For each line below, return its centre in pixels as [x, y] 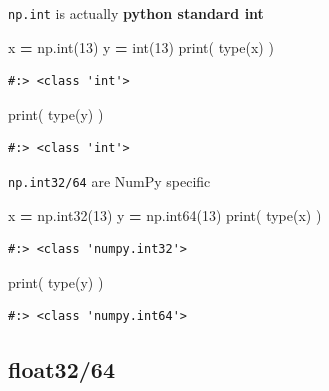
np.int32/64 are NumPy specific [109, 181]
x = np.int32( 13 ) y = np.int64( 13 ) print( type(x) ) [165, 214]
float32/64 [61, 369]
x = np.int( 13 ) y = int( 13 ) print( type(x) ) [141, 46]
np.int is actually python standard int [136, 13]
